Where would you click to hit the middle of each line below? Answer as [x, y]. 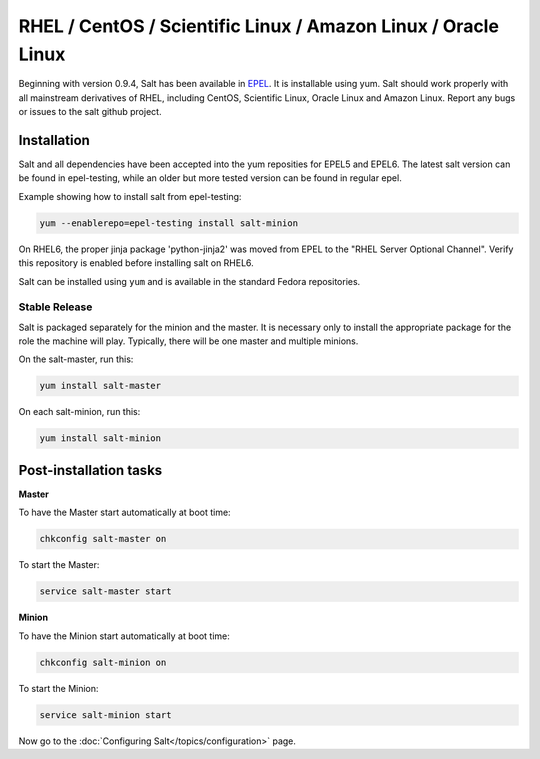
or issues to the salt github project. [90, 112]
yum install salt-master [100, 386]
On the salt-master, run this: [76, 359]
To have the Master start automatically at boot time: [124, 512]
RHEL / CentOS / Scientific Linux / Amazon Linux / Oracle [259, 26]
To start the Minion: [58, 688]
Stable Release [55, 307]
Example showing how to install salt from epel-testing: [130, 196]
